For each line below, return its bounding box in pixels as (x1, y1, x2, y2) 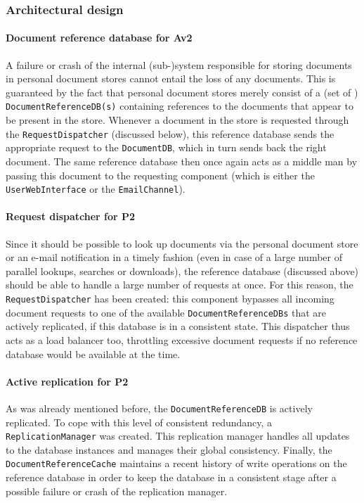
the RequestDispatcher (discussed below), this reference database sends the (6, 126, 334, 141)
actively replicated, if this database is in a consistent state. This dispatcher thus (6, 319, 350, 333)
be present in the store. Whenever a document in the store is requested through (6, 113, 349, 127)
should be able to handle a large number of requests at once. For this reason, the (6, 277, 353, 292)
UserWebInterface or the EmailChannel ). (6, 182, 186, 196)
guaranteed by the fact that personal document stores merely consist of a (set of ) (6, 84, 358, 99)
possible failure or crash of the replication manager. (6, 483, 228, 498)
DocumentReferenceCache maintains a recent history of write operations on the (6, 456, 347, 471)
